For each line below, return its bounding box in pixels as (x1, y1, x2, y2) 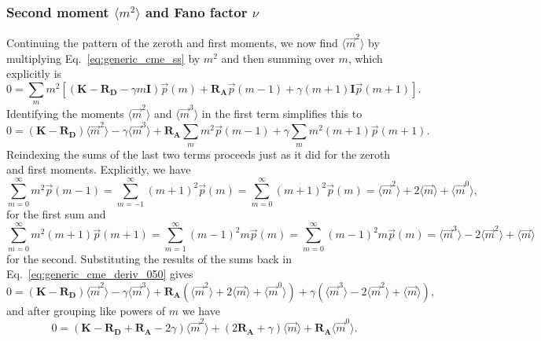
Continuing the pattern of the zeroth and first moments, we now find (6, 35, 338, 51)
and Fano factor (145, 2, 248, 21)
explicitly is (6, 65, 62, 82)
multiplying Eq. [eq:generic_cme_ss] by (6, 49, 201, 66)
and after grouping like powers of (6, 302, 166, 318)
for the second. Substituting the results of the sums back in (6, 250, 292, 266)
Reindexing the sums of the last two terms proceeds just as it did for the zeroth (6, 145, 391, 162)
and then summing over (221, 49, 335, 66)
